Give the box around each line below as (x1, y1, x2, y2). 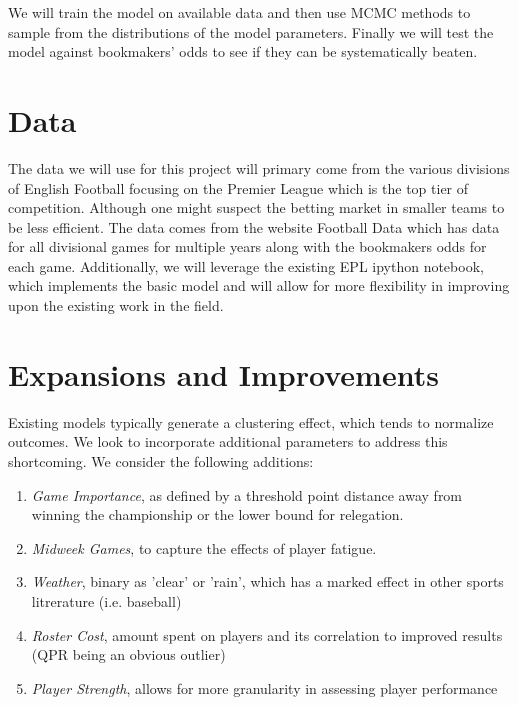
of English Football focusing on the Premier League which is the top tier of (8, 177, 469, 198)
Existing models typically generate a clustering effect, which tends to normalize (8, 411, 494, 432)
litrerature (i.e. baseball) (31, 590, 182, 611)
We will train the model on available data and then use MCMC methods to (8, 2, 471, 22)
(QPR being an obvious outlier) (31, 644, 226, 665)
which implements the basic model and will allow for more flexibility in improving (8, 275, 510, 296)
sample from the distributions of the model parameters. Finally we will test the (8, 21, 494, 42)
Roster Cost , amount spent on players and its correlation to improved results (31, 624, 503, 645)
